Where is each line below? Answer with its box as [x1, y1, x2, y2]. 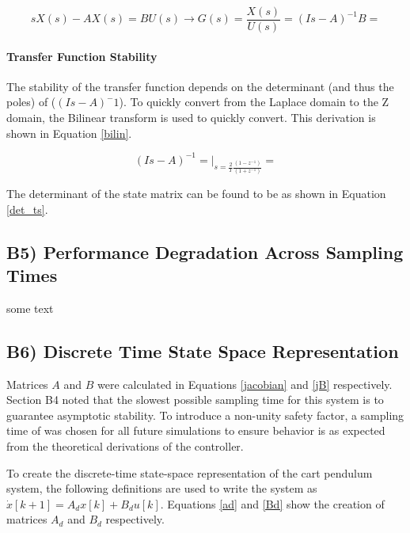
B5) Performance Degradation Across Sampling [6, 239, 404, 264]
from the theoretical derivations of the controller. [6, 438, 244, 455]
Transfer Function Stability [6, 48, 158, 64]
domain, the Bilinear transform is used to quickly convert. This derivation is [6, 109, 376, 126]
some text [6, 299, 54, 316]
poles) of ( [6, 93, 56, 110]
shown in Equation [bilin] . [6, 124, 132, 141]
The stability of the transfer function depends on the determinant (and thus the [6, 78, 394, 94]
